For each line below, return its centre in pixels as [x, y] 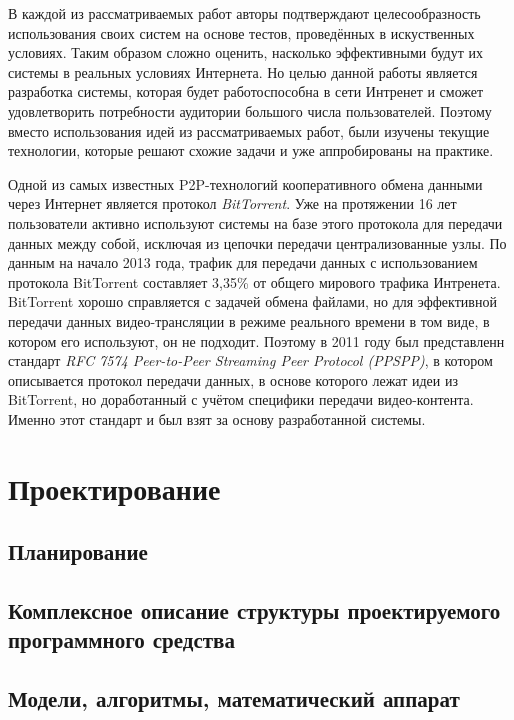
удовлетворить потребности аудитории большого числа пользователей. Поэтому [250, 110]
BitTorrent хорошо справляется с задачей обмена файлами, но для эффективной [252, 301]
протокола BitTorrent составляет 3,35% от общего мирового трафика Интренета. [254, 281]
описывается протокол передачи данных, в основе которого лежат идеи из [233, 379]
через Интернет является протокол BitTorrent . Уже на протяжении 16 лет [232, 203]
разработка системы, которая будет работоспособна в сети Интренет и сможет [246, 91]
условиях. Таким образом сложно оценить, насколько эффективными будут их [245, 52]
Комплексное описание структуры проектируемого [254, 610]
